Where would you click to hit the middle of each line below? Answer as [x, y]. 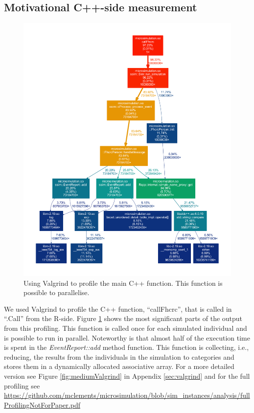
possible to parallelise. [57, 292]
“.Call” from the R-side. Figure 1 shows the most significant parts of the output [123, 318]
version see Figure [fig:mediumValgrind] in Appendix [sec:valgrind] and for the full [127, 376]
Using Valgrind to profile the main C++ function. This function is [123, 283]
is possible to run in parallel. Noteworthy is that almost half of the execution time [127, 337]
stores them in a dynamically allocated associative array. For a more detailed [119, 366]
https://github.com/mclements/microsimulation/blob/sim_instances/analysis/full [127, 395]
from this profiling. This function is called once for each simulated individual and [126, 328]
